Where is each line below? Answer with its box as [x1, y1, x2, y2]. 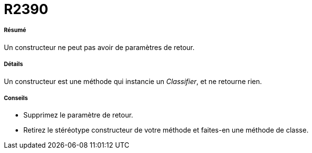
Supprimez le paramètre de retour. [23, 111, 133, 119]
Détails [4, 61, 23, 68]
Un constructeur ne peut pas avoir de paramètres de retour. [4, 43, 195, 51]
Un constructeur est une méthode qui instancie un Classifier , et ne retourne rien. [4, 77, 262, 85]
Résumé [4, 27, 26, 34]
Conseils [4, 94, 28, 102]
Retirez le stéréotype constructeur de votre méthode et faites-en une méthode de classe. [23, 126, 309, 135]
